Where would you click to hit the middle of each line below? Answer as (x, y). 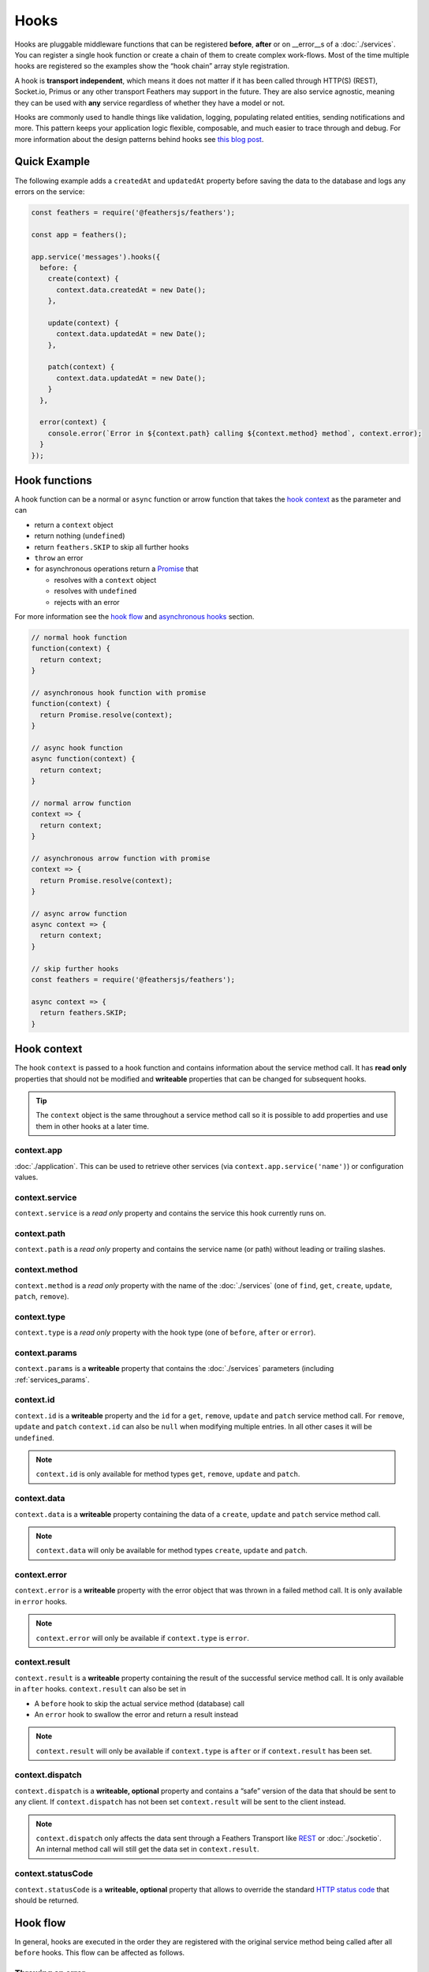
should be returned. (47, 1900)
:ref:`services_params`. (52, 1380)
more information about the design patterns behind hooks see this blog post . (139, 139)
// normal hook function (79, 637)
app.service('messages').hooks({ (96, 257)
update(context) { (83, 323)
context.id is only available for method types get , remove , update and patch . (168, 1474)
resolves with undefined (95, 591)
